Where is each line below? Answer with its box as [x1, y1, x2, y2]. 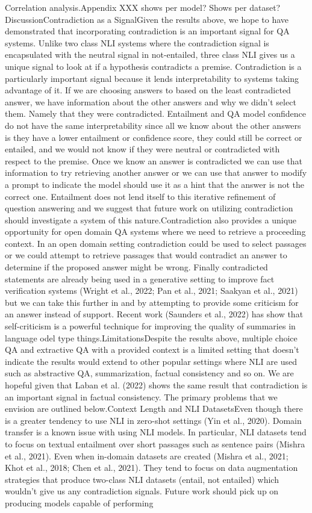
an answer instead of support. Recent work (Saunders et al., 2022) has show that [5, 308, 304, 320]
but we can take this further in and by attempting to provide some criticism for [5, 296, 299, 308]
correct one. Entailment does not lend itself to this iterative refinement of [5, 190, 276, 202]
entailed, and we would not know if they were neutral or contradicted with [5, 143, 280, 155]
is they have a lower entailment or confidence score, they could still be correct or [5, 131, 302, 143]
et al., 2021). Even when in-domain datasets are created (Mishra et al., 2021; [5, 449, 289, 462]
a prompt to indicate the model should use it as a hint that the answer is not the [5, 178, 305, 190]
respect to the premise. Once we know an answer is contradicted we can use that [5, 154, 302, 167]
